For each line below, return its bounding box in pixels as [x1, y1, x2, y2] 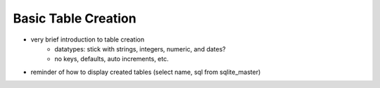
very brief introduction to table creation [30, 35, 144, 44]
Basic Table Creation [13, 11, 137, 26]
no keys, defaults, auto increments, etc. [54, 55, 169, 63]
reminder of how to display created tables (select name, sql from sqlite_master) [30, 68, 261, 76]
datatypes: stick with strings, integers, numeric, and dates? [54, 44, 226, 53]
